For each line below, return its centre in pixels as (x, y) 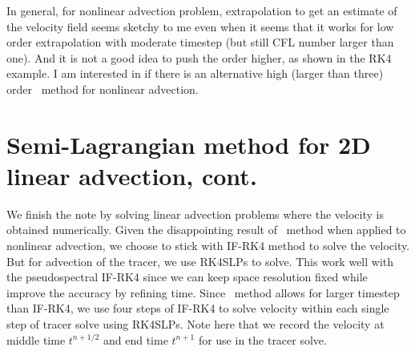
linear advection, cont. (132, 175)
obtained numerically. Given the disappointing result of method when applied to (206, 230)
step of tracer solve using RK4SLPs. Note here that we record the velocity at (195, 324)
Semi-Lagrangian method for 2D (189, 144)
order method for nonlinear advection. (103, 89)
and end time (135, 339)
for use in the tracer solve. (262, 339)
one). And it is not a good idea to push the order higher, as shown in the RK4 (199, 57)
